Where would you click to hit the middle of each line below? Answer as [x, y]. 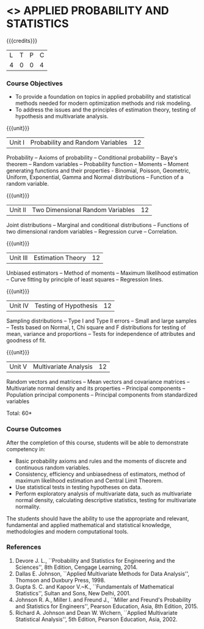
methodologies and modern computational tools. [67, 532]
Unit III [19, 258]
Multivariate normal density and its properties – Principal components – [96, 388]
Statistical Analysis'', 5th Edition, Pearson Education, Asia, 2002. [96, 619]
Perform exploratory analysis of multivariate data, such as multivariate [104, 494]
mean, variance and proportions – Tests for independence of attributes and [101, 334]
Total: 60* [19, 413]
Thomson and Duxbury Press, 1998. [60, 580]
